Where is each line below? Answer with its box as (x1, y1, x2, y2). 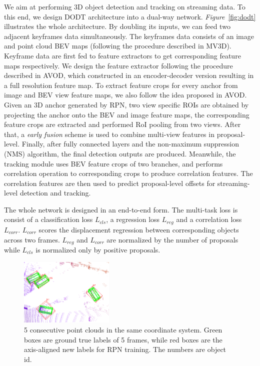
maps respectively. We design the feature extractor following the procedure (4, 60, 233, 70)
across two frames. (4, 234, 60, 244)
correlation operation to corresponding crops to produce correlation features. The (4, 168, 253, 178)
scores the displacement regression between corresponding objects (38, 224, 239, 234)
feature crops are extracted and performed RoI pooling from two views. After (4, 119, 241, 129)
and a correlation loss (176, 214, 242, 224)
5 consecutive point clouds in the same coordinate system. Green (24, 324, 222, 334)
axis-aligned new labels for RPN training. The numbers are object (24, 344, 226, 354)
